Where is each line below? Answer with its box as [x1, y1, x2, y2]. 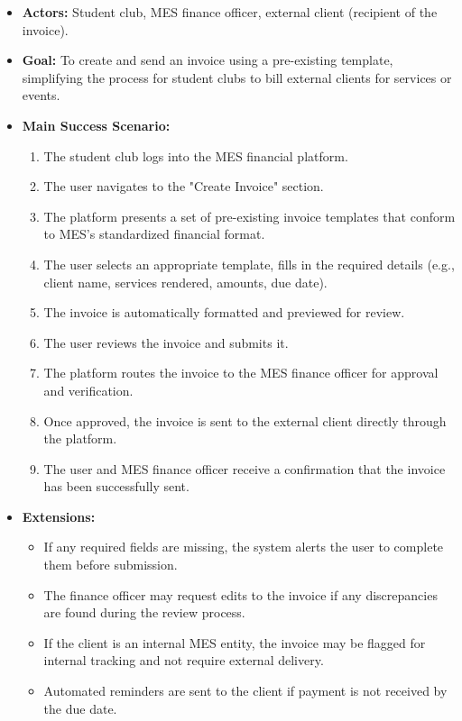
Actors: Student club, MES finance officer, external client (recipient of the [22, 3, 438, 21]
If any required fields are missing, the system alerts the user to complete [43, 537, 444, 556]
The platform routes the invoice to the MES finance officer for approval [43, 363, 439, 382]
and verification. [43, 380, 134, 399]
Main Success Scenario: [22, 115, 171, 134]
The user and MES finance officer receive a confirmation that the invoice [43, 459, 446, 478]
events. [22, 86, 60, 105]
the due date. [43, 698, 117, 717]
